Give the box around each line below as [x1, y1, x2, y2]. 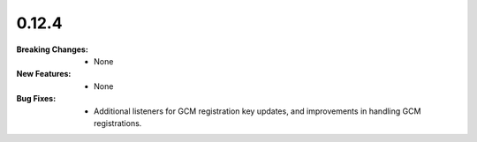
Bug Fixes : [16, 93, 57, 104]
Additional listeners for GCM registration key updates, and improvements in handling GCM [94, 106, 421, 116]
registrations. [94, 117, 142, 128]
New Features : [16, 69, 72, 79]
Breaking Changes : [16, 44, 88, 55]
